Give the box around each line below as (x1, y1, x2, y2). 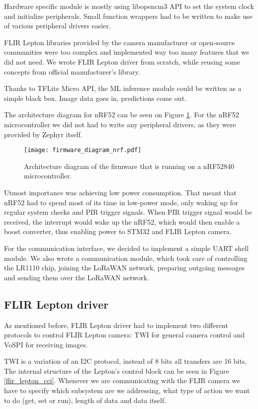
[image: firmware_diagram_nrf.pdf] (24, 147, 142, 154)
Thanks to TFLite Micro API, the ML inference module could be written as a (4, 83, 242, 93)
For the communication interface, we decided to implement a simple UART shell (4, 243, 249, 253)
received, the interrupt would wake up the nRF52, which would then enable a (4, 216, 240, 227)
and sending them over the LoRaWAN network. (4, 272, 149, 282)
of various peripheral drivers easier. (4, 20, 111, 31)
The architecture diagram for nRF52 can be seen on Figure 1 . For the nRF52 (4, 109, 239, 120)
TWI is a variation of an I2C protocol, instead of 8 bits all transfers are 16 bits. (4, 356, 247, 366)
